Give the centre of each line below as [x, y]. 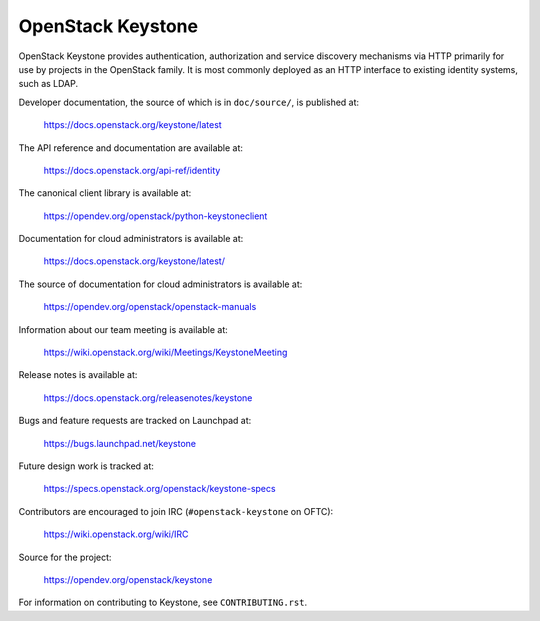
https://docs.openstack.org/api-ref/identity [132, 170]
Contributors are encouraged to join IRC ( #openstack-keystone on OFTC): [176, 511]
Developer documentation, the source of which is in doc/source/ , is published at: [189, 102]
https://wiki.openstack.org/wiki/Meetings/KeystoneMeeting [165, 352]
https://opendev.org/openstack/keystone [128, 579]
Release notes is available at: [78, 375]
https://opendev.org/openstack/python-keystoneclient [155, 216]
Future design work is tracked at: [86, 466]
